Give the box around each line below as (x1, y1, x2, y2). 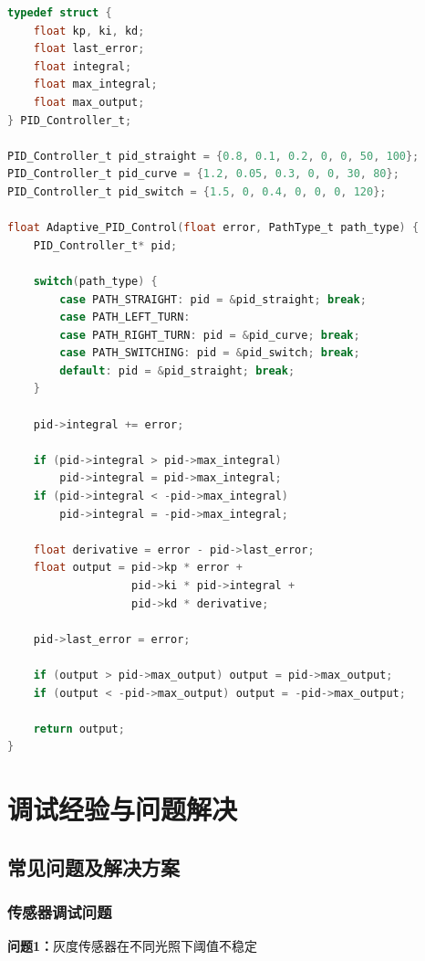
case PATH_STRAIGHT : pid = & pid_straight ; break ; (59, 292, 367, 306)
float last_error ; (33, 42, 145, 56)
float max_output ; (33, 95, 145, 109)
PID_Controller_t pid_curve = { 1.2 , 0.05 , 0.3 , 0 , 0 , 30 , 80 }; (7, 167, 399, 181)
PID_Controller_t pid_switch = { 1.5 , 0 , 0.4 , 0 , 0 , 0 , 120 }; (7, 185, 387, 198)
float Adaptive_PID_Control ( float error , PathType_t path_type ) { (7, 221, 420, 235)
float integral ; (33, 59, 132, 73)
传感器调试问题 (7, 901, 112, 924)
